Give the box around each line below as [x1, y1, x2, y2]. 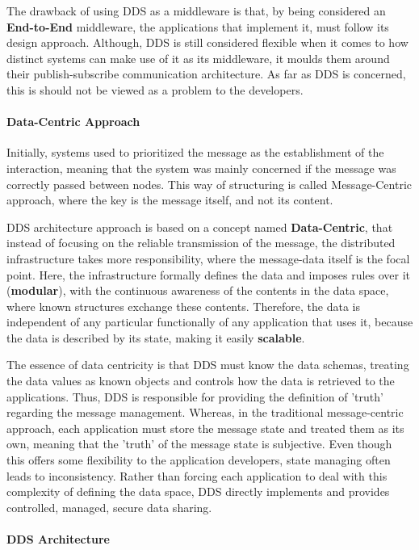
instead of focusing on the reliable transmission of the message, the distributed [6, 234, 396, 251]
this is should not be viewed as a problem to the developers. [6, 81, 304, 98]
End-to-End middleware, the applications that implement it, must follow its [6, 18, 389, 35]
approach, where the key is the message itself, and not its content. [6, 191, 333, 208]
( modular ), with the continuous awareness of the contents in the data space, [6, 282, 389, 299]
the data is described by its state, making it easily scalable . [6, 329, 305, 346]
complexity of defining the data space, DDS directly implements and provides [6, 483, 390, 500]
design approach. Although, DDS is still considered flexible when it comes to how [6, 34, 409, 51]
